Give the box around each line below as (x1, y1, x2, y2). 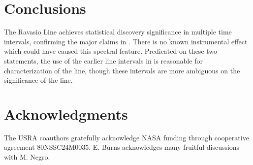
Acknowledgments (4, 103, 128, 124)
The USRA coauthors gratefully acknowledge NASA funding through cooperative (4, 132, 249, 142)
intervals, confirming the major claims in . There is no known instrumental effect (4, 36, 248, 46)
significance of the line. (4, 75, 73, 85)
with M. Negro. (4, 152, 50, 162)
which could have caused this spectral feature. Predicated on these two (4, 46, 218, 56)
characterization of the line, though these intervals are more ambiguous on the (4, 65, 240, 75)
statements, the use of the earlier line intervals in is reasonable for (4, 55, 203, 66)
